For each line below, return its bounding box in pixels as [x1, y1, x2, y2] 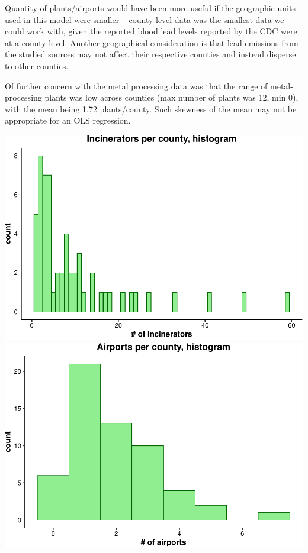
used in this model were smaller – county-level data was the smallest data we [5, 13, 284, 25]
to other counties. [5, 59, 69, 72]
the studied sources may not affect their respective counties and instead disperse [5, 48, 296, 60]
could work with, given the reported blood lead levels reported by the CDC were [5, 25, 297, 37]
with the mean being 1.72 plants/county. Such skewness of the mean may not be [5, 102, 297, 115]
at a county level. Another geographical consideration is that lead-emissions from [5, 36, 299, 48]
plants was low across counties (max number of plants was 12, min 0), [44, 91, 299, 104]
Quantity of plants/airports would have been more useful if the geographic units [5, 2, 296, 14]
